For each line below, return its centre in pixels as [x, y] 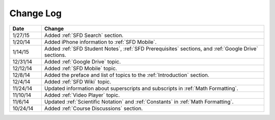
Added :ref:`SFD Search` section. [84, 35]
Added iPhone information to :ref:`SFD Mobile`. [100, 42]
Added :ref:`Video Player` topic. [82, 95]
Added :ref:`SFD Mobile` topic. [80, 68]
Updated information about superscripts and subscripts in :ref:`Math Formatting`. [141, 88]
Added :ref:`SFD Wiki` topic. [78, 81]
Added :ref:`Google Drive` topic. [82, 62]
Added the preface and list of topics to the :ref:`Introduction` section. [127, 75]
